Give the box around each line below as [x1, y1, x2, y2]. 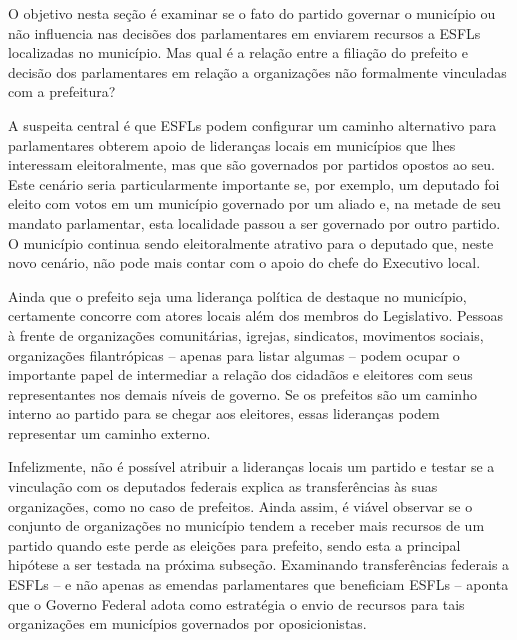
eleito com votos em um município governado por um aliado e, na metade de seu [8, 193, 501, 214]
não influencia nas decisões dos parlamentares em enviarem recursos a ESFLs [8, 22, 481, 43]
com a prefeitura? [8, 81, 116, 102]
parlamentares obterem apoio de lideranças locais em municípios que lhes [8, 134, 456, 155]
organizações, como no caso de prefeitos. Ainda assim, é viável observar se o [8, 495, 473, 516]
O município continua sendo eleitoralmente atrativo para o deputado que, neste [8, 232, 494, 253]
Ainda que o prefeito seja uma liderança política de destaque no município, [8, 285, 467, 306]
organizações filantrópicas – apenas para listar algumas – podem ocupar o [8, 344, 460, 365]
